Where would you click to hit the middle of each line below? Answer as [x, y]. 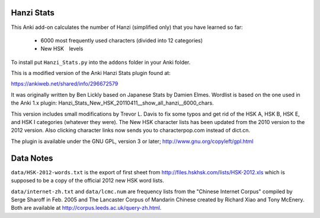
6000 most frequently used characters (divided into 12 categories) [122, 40]
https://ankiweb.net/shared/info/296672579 [65, 84]
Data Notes [32, 158]
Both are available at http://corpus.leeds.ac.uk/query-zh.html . [86, 208]
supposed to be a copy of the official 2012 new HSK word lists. [87, 181]
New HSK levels [62, 49]
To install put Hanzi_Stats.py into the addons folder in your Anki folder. [101, 62]
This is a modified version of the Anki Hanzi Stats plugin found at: [91, 73]
